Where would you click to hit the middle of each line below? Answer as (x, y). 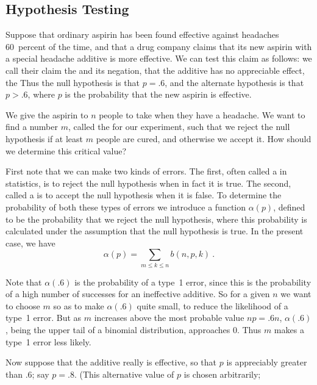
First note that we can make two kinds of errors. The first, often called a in (146, 171)
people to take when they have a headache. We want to (202, 114)
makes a (289, 329)
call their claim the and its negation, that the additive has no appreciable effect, (155, 70)
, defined (289, 207)
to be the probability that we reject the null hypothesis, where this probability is (156, 219)
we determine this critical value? (66, 150)
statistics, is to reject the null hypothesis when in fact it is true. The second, (148, 183)
